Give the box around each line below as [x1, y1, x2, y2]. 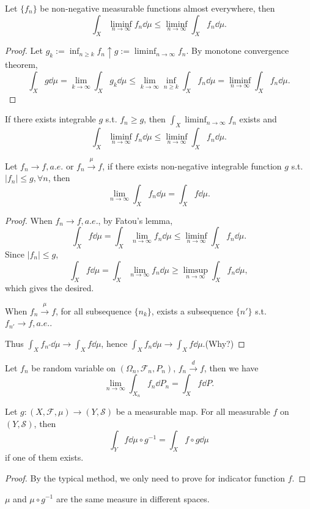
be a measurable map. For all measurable [116, 405, 270, 418]
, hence [101, 337, 128, 349]
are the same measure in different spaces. [56, 492, 210, 505]
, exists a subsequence [151, 304, 234, 317]
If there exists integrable [5, 113, 96, 125]
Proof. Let [5, 44, 43, 57]
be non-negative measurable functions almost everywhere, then [40, 2, 275, 14]
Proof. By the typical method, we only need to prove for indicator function [5, 471, 285, 484]
